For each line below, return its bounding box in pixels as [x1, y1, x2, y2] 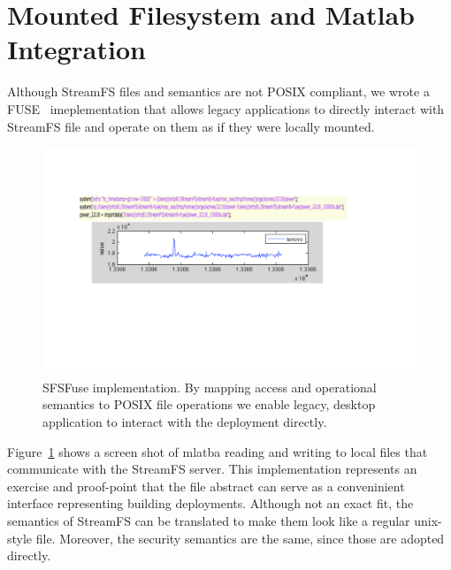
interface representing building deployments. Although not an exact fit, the [7, 494, 414, 513]
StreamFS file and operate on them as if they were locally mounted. [7, 117, 375, 135]
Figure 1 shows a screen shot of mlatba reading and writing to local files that [7, 442, 428, 460]
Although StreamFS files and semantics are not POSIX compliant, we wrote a [7, 82, 430, 101]
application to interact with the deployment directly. [42, 413, 327, 430]
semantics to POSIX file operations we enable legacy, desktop [42, 395, 376, 414]
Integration [7, 31, 146, 67]
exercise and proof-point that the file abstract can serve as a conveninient [7, 476, 405, 495]
